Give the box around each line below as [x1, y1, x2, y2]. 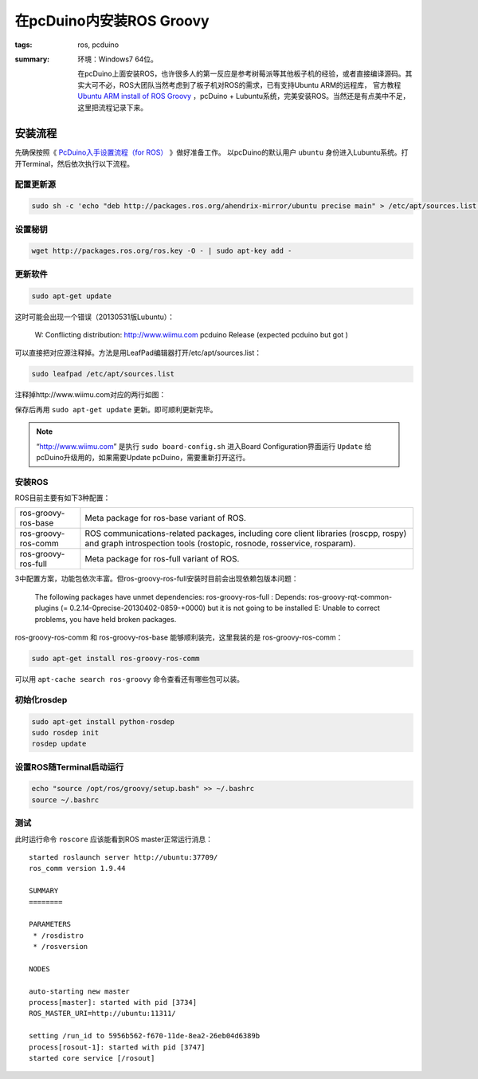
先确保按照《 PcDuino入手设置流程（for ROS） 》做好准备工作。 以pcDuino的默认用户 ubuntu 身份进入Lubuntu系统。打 [14, 148, 409, 157]
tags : [14, 40, 33, 49]
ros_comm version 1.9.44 [29, 864, 126, 873]
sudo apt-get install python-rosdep [31, 717, 175, 726]
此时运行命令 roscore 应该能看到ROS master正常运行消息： [14, 834, 213, 844]
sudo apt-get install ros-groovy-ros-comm [31, 654, 200, 663]
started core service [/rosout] [29, 1053, 155, 1062]
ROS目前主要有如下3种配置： [14, 493, 111, 502]
